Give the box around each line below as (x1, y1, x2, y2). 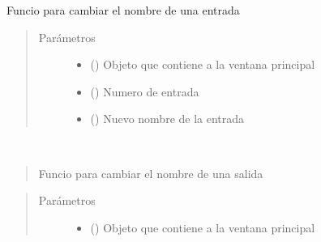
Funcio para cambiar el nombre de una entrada (6, 2, 240, 18)
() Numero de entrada (90, 83, 199, 100)
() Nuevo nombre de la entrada (90, 110, 245, 127)
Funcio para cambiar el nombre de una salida (38, 164, 263, 181)
